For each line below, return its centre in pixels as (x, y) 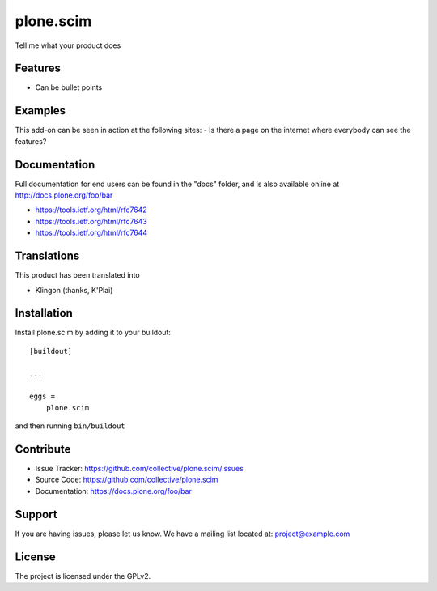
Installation (44, 313)
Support (36, 514)
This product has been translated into (78, 275)
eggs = (42, 396)
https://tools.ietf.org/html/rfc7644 (91, 233)
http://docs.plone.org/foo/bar (64, 195)
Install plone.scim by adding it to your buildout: (93, 333)
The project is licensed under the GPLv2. (83, 576)
